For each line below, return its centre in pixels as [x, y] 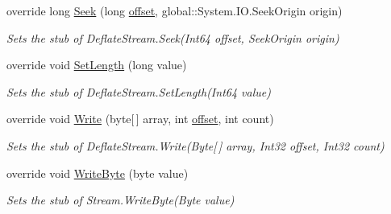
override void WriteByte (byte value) [98, 173]
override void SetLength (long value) [97, 65]
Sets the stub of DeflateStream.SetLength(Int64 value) [139, 91]
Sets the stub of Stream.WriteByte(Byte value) [121, 200]
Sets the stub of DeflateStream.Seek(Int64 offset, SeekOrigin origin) [173, 37]
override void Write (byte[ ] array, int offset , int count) [140, 119]
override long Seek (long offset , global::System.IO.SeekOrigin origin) [175, 10]
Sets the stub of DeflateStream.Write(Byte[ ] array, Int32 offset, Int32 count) [195, 145]
